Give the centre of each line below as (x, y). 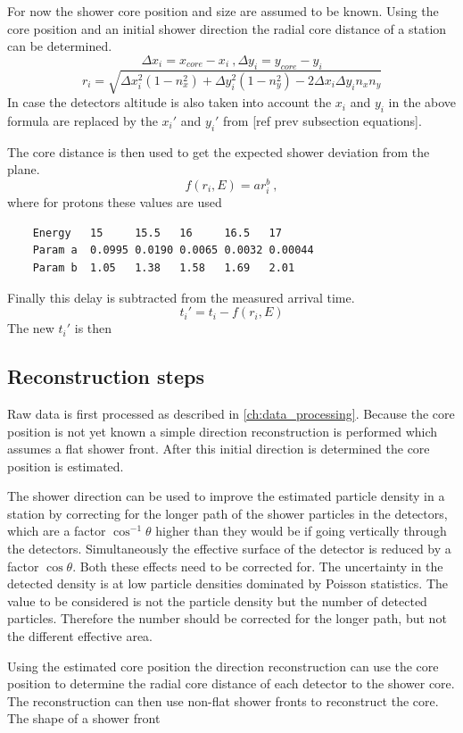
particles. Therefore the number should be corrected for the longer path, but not (227, 618)
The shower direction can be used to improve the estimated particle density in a (226, 496)
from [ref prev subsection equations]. (322, 120)
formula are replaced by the (83, 120)
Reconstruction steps (106, 376)
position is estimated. (66, 466)
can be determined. (60, 46)
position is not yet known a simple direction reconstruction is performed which (223, 431)
